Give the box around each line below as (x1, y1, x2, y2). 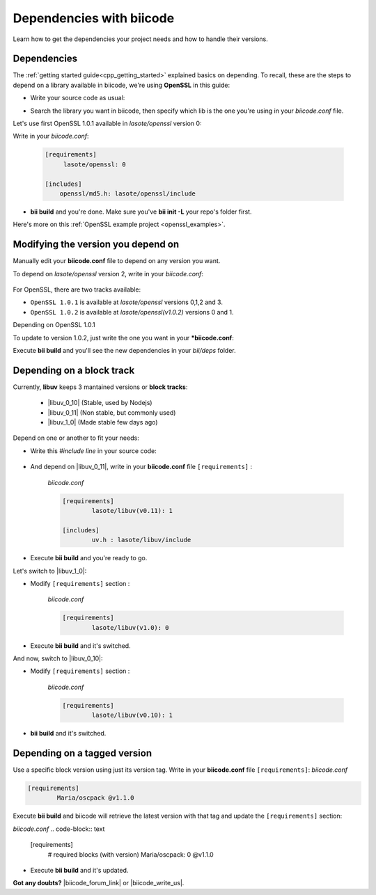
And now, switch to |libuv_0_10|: (13, 654, 104, 663)
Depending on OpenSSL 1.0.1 (13, 321, 95, 329)
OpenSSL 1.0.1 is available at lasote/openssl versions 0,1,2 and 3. (30, 298, 223, 306)
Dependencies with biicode (13, 10, 175, 26)
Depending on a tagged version (13, 747, 152, 759)
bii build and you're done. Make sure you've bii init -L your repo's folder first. (30, 207, 252, 216)
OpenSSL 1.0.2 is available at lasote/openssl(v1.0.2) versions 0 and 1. (30, 308, 234, 316)
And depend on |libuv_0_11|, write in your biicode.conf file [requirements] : (30, 463, 253, 471)
